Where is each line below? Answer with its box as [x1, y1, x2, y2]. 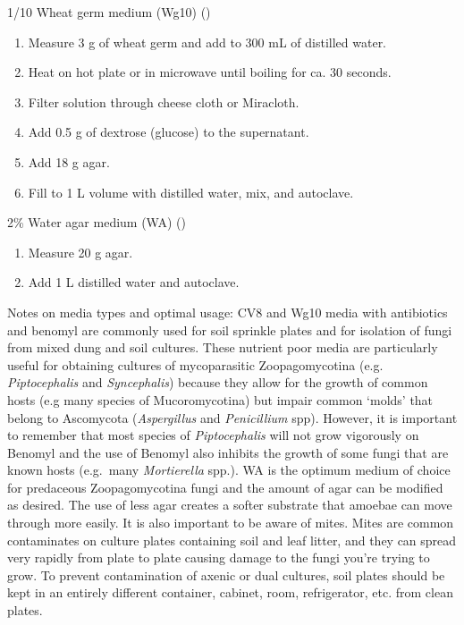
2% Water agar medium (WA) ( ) [7, 213, 186, 232]
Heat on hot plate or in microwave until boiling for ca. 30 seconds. [28, 63, 392, 81]
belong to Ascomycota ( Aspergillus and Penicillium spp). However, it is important [7, 408, 458, 427]
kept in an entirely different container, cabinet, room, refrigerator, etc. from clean [7, 583, 453, 602]
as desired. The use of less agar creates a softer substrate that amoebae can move [7, 495, 452, 514]
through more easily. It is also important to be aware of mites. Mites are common [7, 513, 454, 532]
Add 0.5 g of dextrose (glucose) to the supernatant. [28, 122, 309, 141]
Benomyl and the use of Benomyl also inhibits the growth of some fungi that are [7, 443, 449, 461]
